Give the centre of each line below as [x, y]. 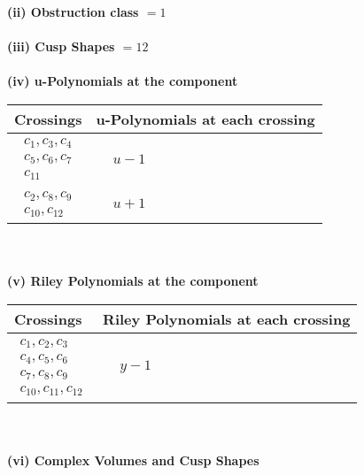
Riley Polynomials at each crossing [227, 319]
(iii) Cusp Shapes [61, 46]
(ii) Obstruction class [73, 11]
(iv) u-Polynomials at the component [123, 81]
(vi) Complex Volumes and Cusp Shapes [133, 460]
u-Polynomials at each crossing [205, 119]
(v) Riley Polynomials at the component [133, 281]
